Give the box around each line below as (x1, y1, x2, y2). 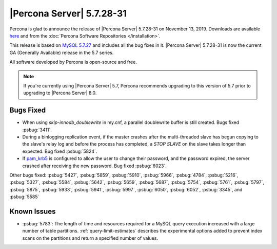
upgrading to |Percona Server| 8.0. (23, 90, 97, 96)
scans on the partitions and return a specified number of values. (22, 235, 159, 241)
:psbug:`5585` (9, 193, 39, 200)
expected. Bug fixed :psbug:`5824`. (22, 148, 97, 154)
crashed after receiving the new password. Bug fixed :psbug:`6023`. (22, 163, 167, 169)
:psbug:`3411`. (22, 127, 52, 133)
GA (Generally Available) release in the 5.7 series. (9, 49, 114, 56)
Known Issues (9, 207, 56, 216)
